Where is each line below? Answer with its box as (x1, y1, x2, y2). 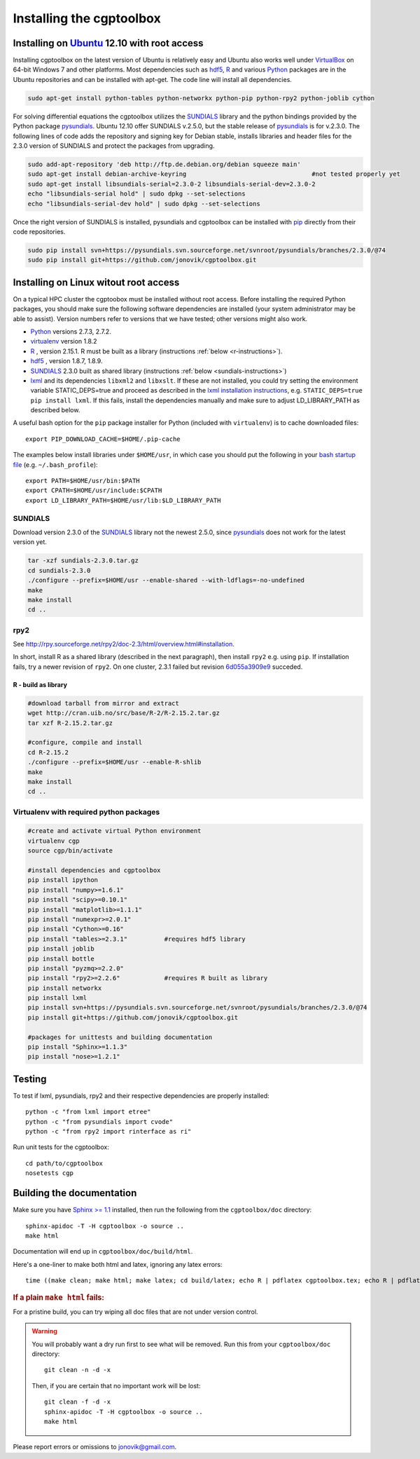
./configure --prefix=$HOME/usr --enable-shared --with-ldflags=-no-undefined (27, 576, 304, 585)
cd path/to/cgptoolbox (25, 1159, 104, 1167)
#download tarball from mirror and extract (27, 699, 180, 707)
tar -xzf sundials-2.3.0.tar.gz (27, 557, 139, 564)
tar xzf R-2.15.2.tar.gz (27, 719, 113, 727)
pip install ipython (27, 876, 98, 884)
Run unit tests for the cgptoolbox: (13, 1143, 110, 1151)
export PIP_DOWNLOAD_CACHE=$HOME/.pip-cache (25, 435, 181, 443)
